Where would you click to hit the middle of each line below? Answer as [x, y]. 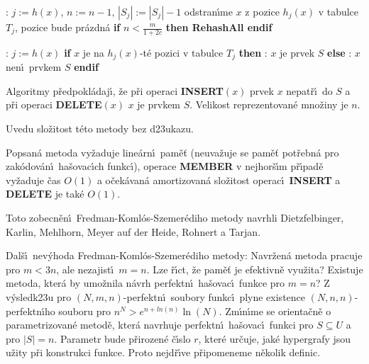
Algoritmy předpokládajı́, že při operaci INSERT [115, 90]
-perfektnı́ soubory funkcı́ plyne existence [214, 297]
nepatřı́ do [309, 90]
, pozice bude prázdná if [68, 27]
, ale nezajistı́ [85, 269]
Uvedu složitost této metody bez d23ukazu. [100, 129]
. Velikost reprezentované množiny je [269, 104]
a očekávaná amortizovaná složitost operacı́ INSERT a [219, 180]
